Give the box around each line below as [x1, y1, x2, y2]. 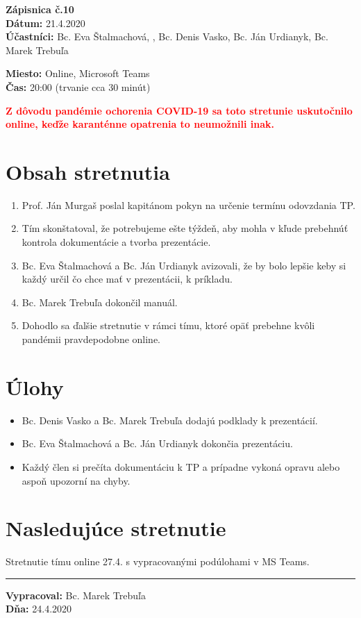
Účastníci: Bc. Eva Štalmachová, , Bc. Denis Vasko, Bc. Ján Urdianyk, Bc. [6, 29, 328, 44]
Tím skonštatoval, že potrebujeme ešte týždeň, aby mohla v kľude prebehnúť [22, 221, 349, 235]
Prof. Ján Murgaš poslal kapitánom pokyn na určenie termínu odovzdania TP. [22, 197, 355, 212]
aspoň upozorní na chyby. [22, 473, 131, 487]
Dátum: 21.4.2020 [6, 15, 85, 30]
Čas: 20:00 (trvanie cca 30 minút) [6, 79, 151, 94]
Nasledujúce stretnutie [6, 514, 226, 542]
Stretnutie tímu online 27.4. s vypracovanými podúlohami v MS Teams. [6, 554, 310, 569]
